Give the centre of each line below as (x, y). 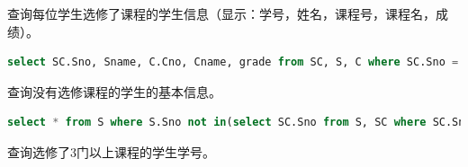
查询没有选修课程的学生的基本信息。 (114, 91)
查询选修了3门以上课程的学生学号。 (111, 151)
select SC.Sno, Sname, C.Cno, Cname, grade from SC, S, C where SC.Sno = (233, 62)
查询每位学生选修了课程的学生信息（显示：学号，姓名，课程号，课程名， (221, 13)
